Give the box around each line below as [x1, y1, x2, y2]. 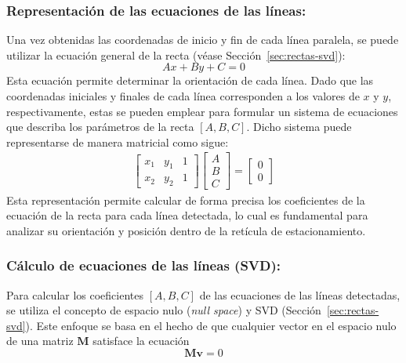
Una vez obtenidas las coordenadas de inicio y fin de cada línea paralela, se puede [6, 31, 399, 48]
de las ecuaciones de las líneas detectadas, [199, 286, 401, 303]
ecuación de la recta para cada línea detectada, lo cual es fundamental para [6, 207, 368, 223]
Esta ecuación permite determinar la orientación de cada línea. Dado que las [6, 72, 374, 89]
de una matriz [6, 332, 74, 349]
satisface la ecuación [92, 332, 190, 349]
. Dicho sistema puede [246, 118, 352, 135]
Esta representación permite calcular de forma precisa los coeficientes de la [6, 191, 365, 208]
